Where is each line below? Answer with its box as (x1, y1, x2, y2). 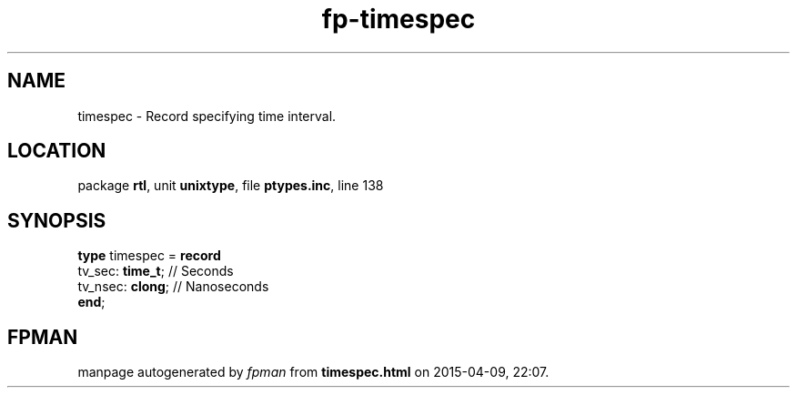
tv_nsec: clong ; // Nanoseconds (77, 279, 269, 295)
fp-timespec (321, 4, 476, 35)
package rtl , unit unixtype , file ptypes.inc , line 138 (77, 177, 384, 194)
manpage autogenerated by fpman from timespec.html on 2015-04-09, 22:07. (77, 364, 550, 380)
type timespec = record (77, 248, 221, 264)
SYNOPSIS (7, 208, 106, 232)
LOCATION (7, 139, 106, 163)
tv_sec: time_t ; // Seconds (77, 263, 234, 279)
